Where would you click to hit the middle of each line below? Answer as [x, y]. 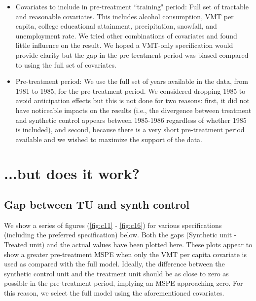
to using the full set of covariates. [66, 64]
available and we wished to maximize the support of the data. [109, 139]
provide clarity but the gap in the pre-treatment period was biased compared [132, 55]
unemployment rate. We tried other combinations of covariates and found [126, 35]
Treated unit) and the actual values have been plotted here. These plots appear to [128, 245]
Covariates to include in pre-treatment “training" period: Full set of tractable [132, 6]
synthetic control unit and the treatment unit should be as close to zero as [116, 273]
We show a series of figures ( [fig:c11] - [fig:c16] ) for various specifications [113, 225]
